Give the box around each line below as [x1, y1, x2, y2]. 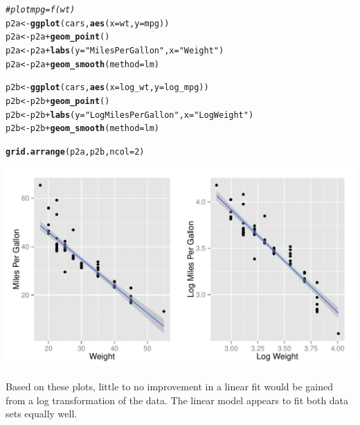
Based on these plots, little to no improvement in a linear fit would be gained [6, 379, 333, 394]
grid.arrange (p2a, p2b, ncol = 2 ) [6, 146, 145, 157]
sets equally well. [6, 406, 78, 421]
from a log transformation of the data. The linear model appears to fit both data [6, 392, 349, 407]
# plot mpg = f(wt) [6, 5, 75, 15]
